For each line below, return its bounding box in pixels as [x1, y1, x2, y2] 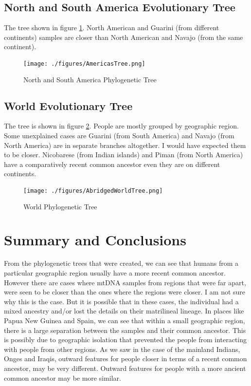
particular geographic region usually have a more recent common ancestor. [4, 267, 226, 277]
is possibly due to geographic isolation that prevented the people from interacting [4, 334, 247, 345]
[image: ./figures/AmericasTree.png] [23, 60, 145, 67]
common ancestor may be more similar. [4, 372, 121, 383]
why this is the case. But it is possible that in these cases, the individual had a [4, 296, 239, 306]
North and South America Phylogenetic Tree [23, 74, 157, 84]
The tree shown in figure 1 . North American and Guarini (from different [4, 22, 219, 33]
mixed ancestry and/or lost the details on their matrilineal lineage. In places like [4, 306, 244, 316]
